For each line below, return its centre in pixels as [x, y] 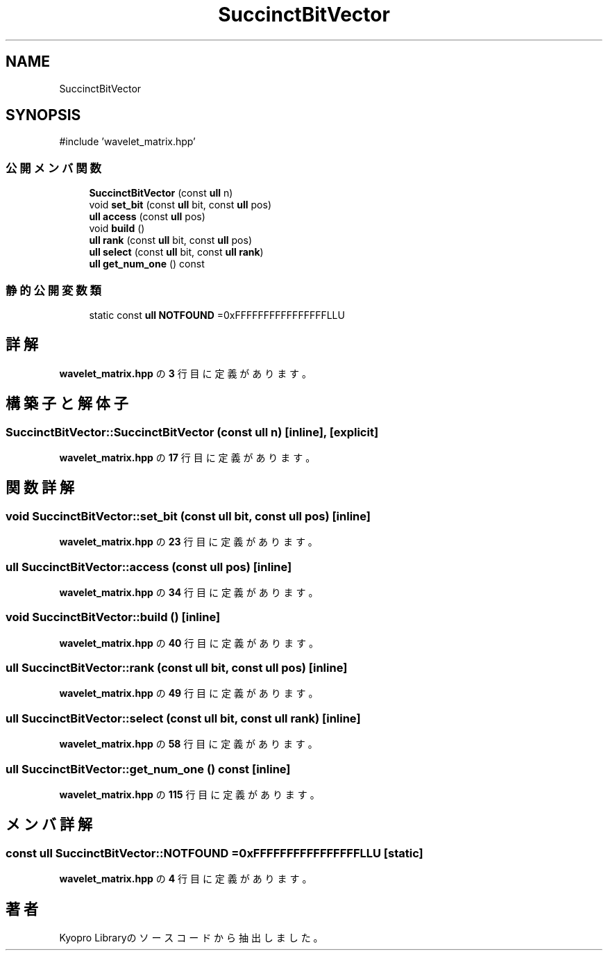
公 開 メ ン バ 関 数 [53, 168]
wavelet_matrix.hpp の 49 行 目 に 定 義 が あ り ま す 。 [189, 693]
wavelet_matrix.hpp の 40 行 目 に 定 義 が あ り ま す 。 [189, 643]
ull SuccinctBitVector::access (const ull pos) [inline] [149, 567]
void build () [117, 229]
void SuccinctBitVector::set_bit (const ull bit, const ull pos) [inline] [188, 516]
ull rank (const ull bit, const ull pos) [171, 240]
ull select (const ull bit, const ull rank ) [176, 252]
